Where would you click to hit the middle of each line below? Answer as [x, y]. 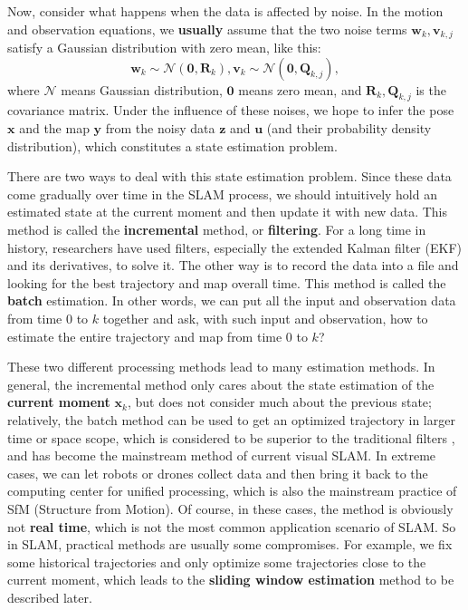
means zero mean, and [300, 89]
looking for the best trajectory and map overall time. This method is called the [227, 282]
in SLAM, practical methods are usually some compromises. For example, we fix [230, 544]
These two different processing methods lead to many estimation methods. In [221, 367]
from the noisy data [160, 128]
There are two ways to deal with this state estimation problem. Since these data [229, 176]
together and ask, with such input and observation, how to [265, 318]
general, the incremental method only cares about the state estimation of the [221, 384]
